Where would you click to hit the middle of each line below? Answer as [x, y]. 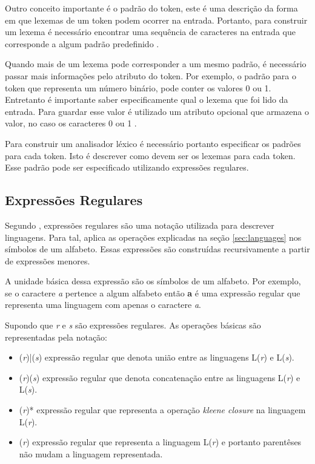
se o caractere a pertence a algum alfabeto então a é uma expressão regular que [153, 292]
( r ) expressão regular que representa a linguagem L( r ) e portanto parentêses [160, 442]
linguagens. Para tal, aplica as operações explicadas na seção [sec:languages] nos [153, 237]
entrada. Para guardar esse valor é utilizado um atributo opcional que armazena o [157, 111]
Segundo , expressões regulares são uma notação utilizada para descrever [140, 225]
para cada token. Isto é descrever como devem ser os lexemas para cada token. [150, 155]
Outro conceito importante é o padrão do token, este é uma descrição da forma [151, 8]
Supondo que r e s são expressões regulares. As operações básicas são [133, 325]
